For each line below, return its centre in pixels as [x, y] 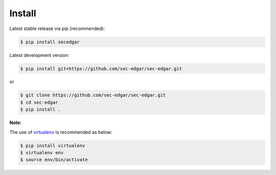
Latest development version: [39, 55]
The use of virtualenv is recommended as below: [61, 132]
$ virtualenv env [42, 153]
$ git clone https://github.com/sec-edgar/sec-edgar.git [93, 95]
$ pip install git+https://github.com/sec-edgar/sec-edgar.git [101, 68]
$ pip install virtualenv [53, 145]
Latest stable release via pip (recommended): [57, 28]
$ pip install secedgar [50, 42]
